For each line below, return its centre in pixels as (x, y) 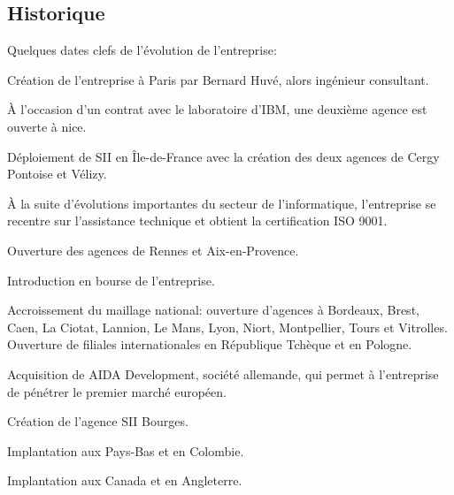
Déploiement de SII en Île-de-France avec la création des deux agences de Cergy (223, 156)
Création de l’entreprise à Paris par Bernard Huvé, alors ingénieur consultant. (218, 79)
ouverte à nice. (47, 126)
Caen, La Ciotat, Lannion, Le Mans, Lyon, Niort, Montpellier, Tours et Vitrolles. (227, 327)
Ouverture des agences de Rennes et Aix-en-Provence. (153, 250)
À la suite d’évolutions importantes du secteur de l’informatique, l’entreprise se (222, 203)
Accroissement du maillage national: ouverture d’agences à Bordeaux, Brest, (213, 310)
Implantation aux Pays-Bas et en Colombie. (126, 450)
